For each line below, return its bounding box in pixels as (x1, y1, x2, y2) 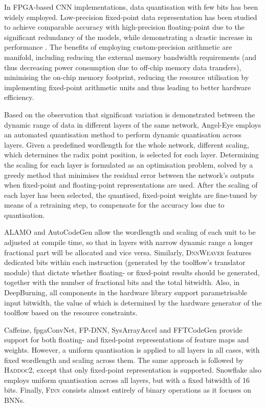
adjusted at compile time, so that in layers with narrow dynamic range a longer (4, 237, 253, 248)
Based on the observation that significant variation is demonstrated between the (4, 109, 255, 119)
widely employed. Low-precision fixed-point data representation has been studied (4, 11, 257, 22)
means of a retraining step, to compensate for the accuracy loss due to (4, 199, 225, 210)
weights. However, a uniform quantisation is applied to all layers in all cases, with (4, 344, 260, 355)
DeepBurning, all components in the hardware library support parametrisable (4, 287, 248, 298)
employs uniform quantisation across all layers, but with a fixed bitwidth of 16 (4, 374, 250, 385)
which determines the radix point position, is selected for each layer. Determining (4, 149, 259, 160)
